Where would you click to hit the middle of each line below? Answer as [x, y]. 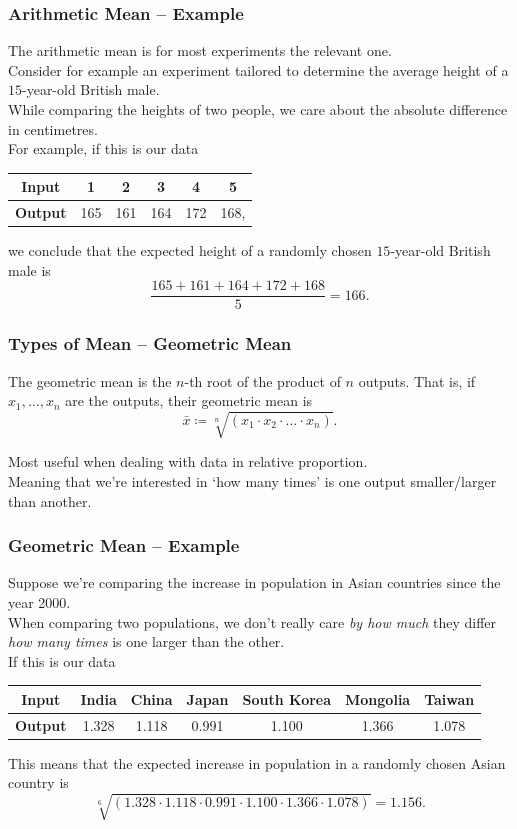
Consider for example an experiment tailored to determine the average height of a [258, 69]
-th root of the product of [262, 380]
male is [29, 269]
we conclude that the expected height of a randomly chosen [190, 250]
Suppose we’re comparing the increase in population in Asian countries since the [254, 582]
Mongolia [378, 698]
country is [38, 782]
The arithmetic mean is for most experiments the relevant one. [200, 50]
